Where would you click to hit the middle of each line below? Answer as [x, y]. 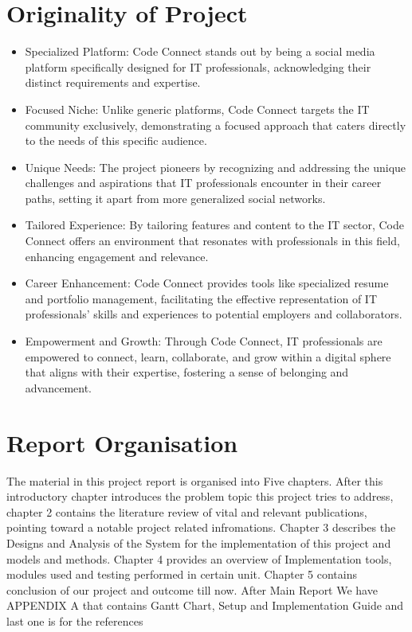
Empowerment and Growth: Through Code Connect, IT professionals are [204, 341]
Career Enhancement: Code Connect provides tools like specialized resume [207, 283]
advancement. [59, 387]
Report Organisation [122, 442]
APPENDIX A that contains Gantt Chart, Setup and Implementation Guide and [205, 605]
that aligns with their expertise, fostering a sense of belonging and [187, 372]
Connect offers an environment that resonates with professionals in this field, [212, 241]
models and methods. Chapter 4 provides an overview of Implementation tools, [199, 558]
